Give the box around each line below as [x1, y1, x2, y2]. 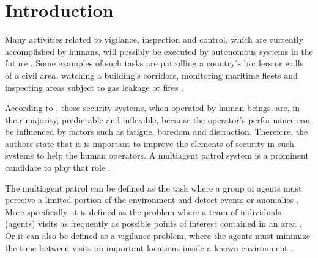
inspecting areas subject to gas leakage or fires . [5, 81, 184, 93]
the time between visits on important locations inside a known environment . [5, 241, 293, 254]
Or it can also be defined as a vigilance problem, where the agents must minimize [5, 229, 310, 242]
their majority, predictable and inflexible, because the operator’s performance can [5, 113, 311, 126]
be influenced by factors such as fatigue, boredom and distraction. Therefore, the [5, 125, 308, 138]
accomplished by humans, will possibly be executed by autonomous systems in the [5, 45, 313, 57]
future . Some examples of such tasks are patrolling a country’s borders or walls [5, 57, 304, 70]
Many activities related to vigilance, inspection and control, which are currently [5, 33, 304, 46]
